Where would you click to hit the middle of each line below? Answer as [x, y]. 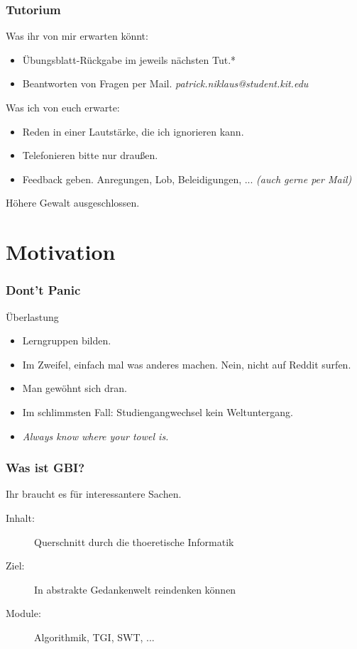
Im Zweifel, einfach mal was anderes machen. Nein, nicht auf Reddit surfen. [187, 364]
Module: [23, 613]
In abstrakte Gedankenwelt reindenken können [135, 589]
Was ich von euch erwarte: [63, 107]
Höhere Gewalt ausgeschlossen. [73, 203]
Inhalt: [20, 517]
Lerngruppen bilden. [67, 340]
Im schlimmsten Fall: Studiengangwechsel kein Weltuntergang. [158, 411]
